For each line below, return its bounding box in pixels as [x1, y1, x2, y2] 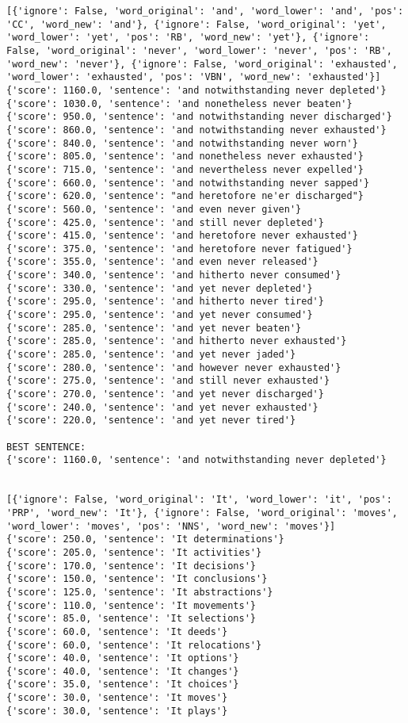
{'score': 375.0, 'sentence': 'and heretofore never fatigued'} [6, 243, 353, 254]
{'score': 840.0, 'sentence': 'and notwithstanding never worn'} [6, 137, 358, 149]
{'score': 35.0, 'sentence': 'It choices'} [6, 679, 239, 690]
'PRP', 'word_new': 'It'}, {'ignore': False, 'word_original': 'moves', [6, 507, 398, 518]
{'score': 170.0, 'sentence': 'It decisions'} [6, 560, 256, 572]
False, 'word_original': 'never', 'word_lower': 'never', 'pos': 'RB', [6, 44, 392, 56]
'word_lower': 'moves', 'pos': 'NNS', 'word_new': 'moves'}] [6, 520, 336, 532]
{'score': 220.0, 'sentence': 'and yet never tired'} [6, 415, 296, 427]
